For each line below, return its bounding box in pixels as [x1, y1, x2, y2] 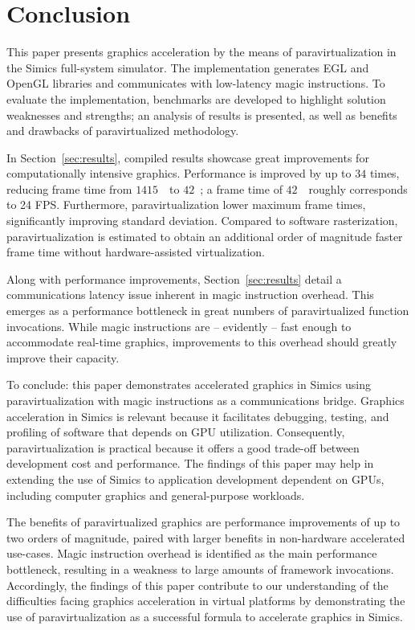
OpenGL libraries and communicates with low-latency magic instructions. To [6, 75, 385, 92]
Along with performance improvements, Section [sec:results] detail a [6, 270, 342, 287]
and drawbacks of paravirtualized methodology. [6, 122, 239, 139]
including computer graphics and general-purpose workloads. [6, 486, 305, 503]
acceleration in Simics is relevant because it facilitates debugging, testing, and [6, 407, 389, 424]
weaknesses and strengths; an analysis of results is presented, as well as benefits [6, 106, 397, 123]
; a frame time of [200, 180, 283, 197]
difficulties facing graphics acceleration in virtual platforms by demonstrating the [6, 592, 405, 609]
